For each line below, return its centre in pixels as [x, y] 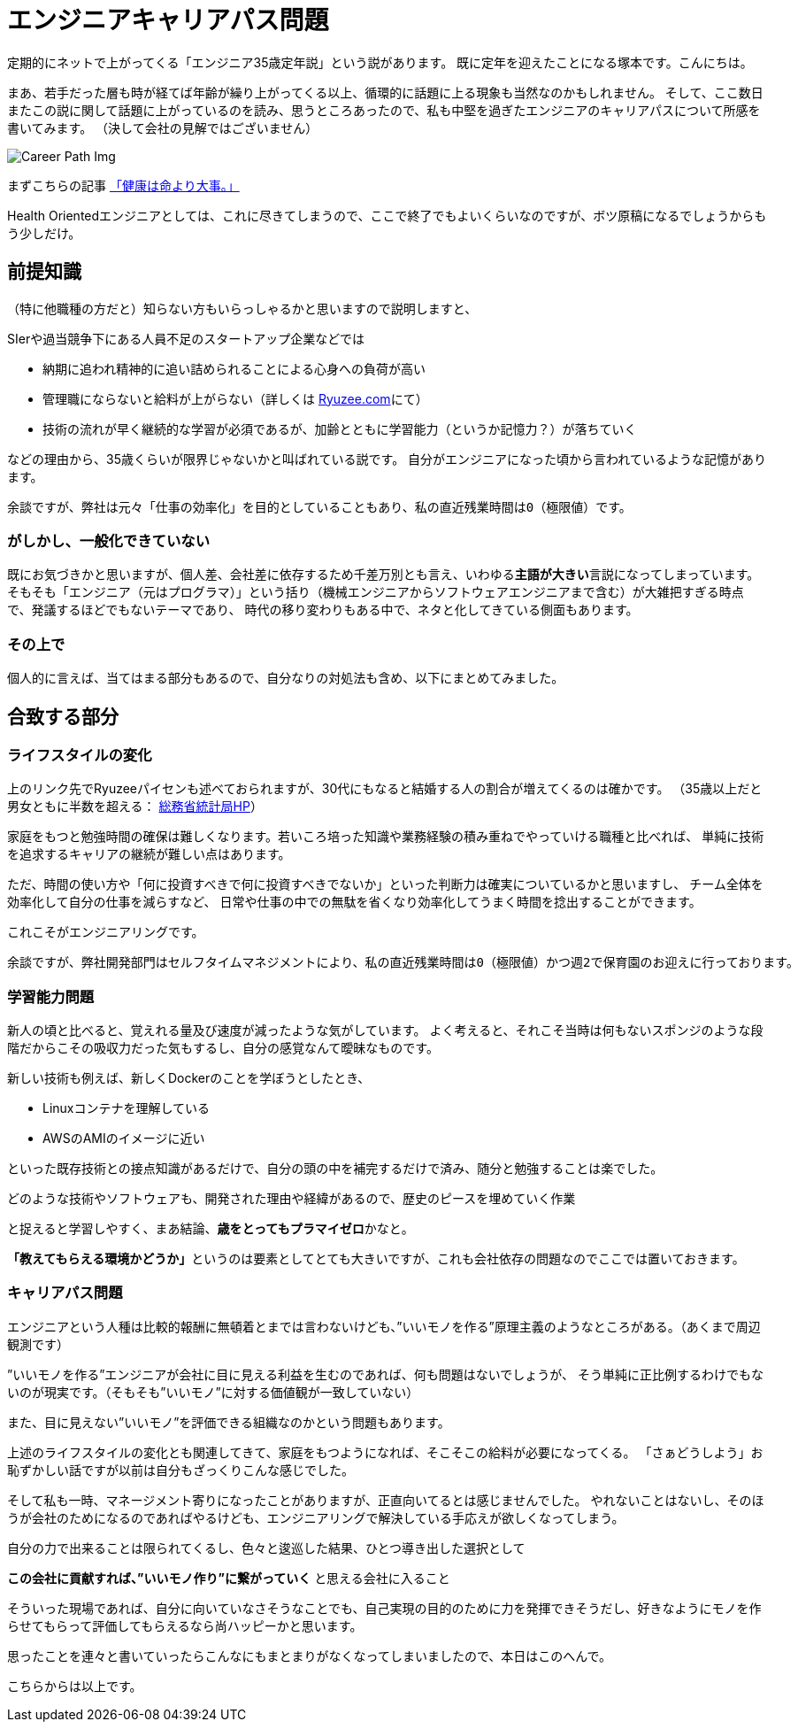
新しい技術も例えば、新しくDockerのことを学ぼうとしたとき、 [189, 1078]
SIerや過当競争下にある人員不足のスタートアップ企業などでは [186, 338]
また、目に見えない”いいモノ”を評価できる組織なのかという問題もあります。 [229, 1422]
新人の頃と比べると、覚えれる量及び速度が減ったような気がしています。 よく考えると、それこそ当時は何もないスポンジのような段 [385, 1030]
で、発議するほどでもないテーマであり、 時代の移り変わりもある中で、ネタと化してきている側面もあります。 [323, 610]
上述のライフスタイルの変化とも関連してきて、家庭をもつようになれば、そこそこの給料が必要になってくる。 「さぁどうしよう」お [385, 1452]
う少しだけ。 [44, 233]
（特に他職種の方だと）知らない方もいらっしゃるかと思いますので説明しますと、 [242, 308]
